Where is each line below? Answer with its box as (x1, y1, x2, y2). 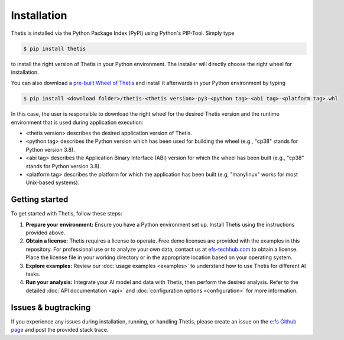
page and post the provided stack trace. (11, 326, 109, 334)
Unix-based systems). (25, 179, 80, 186)
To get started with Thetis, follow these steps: (11, 210, 122, 217)
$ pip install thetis (23, 45, 86, 52)
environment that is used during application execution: (11, 119, 144, 126)
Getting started (11, 195, 69, 205)
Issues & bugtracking (11, 302, 91, 312)
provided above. (25, 229, 66, 236)
